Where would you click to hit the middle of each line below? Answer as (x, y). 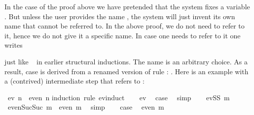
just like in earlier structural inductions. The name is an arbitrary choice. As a (126, 61)
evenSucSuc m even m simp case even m (86, 107)
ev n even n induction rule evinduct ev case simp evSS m (119, 97)
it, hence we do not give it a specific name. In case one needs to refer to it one (123, 35)
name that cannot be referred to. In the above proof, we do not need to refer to (125, 26)
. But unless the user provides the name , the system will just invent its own (120, 16)
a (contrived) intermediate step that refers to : (74, 81)
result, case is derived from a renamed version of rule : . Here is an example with (127, 71)
